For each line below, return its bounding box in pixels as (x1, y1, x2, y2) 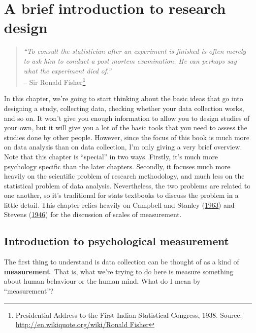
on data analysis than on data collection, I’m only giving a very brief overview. (4, 142, 242, 152)
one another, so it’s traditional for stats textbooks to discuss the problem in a (4, 190, 239, 200)
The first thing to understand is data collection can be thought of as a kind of (4, 257, 239, 267)
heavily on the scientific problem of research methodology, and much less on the (4, 171, 245, 181)
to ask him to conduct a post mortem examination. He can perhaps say (23, 55, 237, 66)
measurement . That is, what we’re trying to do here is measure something (4, 266, 233, 276)
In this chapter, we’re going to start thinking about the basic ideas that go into (4, 93, 243, 104)
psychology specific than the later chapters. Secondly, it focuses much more (4, 161, 230, 171)
